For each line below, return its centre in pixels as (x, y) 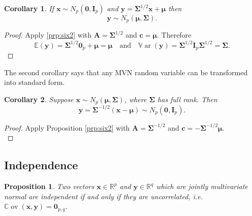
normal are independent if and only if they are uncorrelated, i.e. (103, 196)
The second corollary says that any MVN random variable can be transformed (126, 72)
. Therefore (174, 35)
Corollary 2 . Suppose (39, 99)
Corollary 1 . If (29, 8)
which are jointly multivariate (202, 186)
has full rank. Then (187, 99)
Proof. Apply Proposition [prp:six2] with (67, 127)
